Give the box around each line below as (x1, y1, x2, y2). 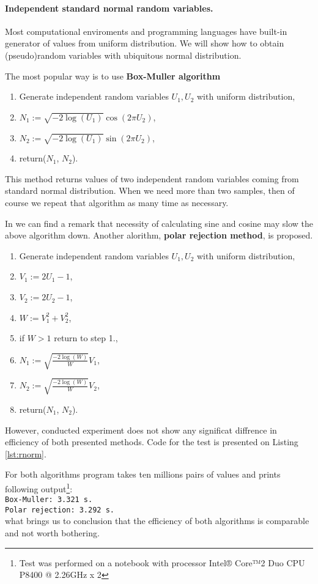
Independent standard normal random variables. (5, 1, 213, 14)
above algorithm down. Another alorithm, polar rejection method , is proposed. (5, 229, 313, 242)
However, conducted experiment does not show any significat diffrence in (5, 423, 277, 436)
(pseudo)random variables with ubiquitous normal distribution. (5, 48, 242, 61)
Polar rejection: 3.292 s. (5, 505, 114, 514)
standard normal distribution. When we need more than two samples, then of (5, 184, 295, 197)
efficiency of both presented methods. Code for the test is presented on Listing (5, 435, 298, 448)
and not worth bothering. (5, 527, 100, 539)
